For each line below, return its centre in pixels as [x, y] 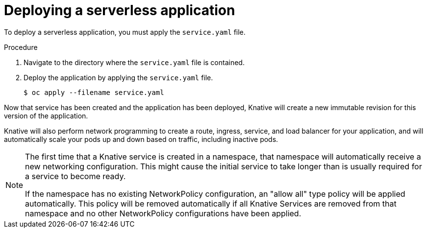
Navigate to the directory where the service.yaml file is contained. [134, 62]
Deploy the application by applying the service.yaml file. [118, 77]
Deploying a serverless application [120, 10]
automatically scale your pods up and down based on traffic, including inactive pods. [141, 139]
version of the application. [46, 116]
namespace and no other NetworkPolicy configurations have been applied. [163, 213]
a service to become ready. [75, 176]
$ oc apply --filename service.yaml [94, 92]
